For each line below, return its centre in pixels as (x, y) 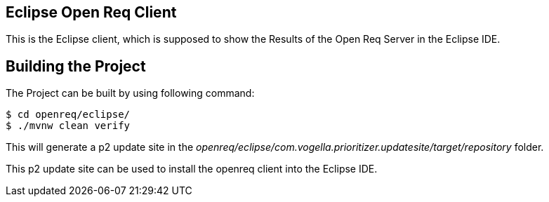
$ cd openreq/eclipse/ (68, 115)
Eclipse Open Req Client (91, 12)
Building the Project (76, 66)
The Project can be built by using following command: (130, 93)
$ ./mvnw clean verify (68, 126)
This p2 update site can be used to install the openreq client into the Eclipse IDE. (192, 169)
